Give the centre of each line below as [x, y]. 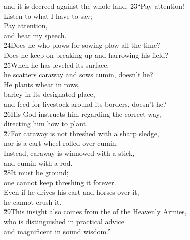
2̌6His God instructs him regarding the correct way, [83, 114]
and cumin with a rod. [38, 163]
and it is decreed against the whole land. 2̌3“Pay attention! [94, 6]
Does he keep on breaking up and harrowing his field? [86, 55]
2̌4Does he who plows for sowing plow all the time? [82, 45]
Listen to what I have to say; [48, 16]
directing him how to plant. [46, 124]
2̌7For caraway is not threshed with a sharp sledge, [82, 133]
